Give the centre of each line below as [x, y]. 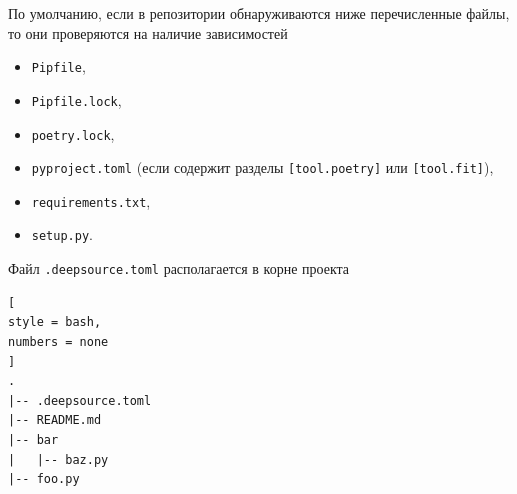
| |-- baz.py [58, 459]
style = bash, [55, 322]
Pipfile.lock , [76, 99]
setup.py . [62, 234]
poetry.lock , [73, 133]
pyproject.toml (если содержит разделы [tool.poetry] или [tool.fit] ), [262, 167]
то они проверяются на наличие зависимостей [148, 32]
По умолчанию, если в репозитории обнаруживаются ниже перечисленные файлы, [259, 13]
